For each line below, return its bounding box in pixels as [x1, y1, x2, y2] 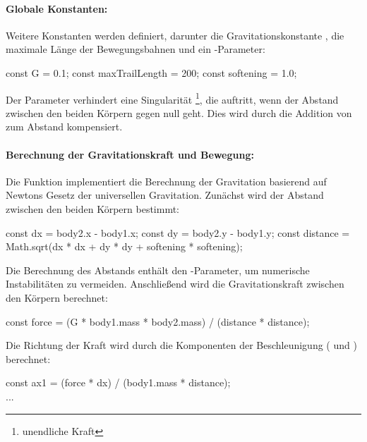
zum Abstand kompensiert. [6, 119, 123, 134]
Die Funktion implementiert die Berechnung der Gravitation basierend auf [6, 173, 327, 188]
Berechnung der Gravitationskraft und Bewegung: [6, 147, 254, 161]
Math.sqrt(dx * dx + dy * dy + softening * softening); [6, 239, 243, 254]
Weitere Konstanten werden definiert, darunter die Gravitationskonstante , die [6, 27, 344, 42]
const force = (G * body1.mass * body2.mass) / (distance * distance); [6, 314, 310, 329]
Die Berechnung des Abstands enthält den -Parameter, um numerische [6, 262, 310, 277]
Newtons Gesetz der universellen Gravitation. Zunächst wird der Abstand [6, 188, 324, 202]
